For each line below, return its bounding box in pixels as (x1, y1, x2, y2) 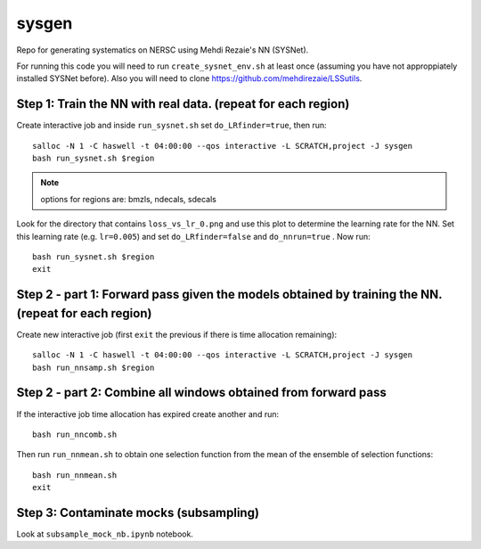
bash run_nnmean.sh (32, 470, 118, 480)
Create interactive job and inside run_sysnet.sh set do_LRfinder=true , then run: (16, 120, 327, 131)
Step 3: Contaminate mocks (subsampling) (16, 504, 260, 520)
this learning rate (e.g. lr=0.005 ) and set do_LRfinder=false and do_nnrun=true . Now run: (16, 231, 371, 242)
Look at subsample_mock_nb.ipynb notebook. (16, 529, 193, 539)
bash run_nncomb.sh (32, 429, 118, 439)
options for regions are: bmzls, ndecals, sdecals (40, 193, 217, 204)
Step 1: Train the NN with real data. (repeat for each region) (16, 96, 350, 111)
